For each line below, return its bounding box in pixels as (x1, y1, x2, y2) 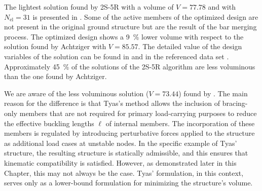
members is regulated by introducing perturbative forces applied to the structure (4, 128, 255, 138)
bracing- (222, 98, 248, 108)
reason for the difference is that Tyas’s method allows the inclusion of (4, 98, 220, 108)
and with (208, 2, 236, 12)
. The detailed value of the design (138, 41, 242, 52)
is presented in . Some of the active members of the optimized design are (32, 11, 258, 22)
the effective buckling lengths (4, 118, 94, 128)
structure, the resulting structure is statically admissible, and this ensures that (4, 147, 248, 158)
